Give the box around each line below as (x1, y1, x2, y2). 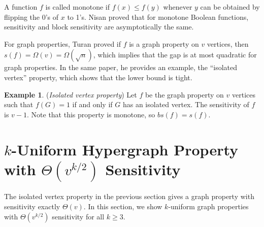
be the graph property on (145, 89, 224, 100)
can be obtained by (200, 2, 260, 12)
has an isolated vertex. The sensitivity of (122, 99, 249, 110)
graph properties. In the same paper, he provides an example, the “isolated (4, 62, 238, 73)
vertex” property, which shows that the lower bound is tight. (4, 72, 192, 82)
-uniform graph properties (168, 201, 249, 212)
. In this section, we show (83, 201, 162, 212)
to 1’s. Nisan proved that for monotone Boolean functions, (67, 11, 249, 22)
